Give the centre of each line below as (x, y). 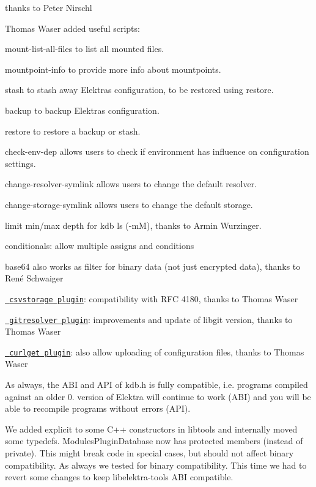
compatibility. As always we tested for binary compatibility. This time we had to (156, 465)
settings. (20, 163)
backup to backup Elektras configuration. (82, 110)
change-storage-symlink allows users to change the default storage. (129, 204)
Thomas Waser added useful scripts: (72, 28)
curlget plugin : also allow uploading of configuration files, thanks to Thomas (157, 351)
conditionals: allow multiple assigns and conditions (100, 246)
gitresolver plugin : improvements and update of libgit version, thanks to (151, 319)
